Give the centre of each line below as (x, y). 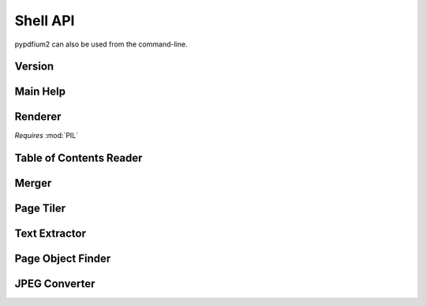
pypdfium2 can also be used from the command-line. (101, 44)
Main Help (40, 92)
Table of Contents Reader (78, 158)
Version (34, 67)
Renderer (38, 117)
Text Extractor (50, 234)
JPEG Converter (55, 284)
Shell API (45, 21)
